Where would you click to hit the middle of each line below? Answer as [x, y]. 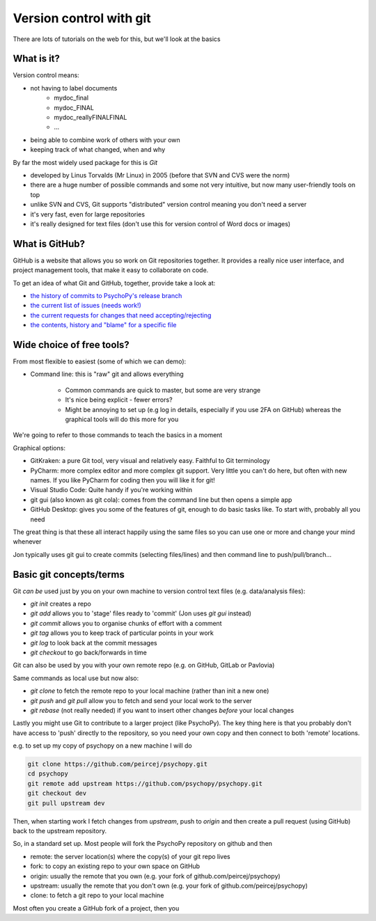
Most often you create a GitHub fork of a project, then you [96, 908]
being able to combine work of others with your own [105, 140]
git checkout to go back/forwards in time [89, 652]
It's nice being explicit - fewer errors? [119, 400]
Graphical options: [39, 448]
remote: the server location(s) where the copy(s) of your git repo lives [130, 856]
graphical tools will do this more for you [122, 419]
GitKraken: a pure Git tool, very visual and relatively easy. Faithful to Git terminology [150, 461]
